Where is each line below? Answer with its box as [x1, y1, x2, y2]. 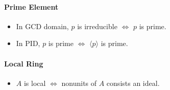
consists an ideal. [106, 77, 160, 88]
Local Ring [4, 58, 43, 69]
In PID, [16, 38, 40, 49]
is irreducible [77, 20, 117, 31]
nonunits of [61, 77, 97, 88]
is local [23, 77, 46, 88]
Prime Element [4, 1, 59, 12]
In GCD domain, [16, 20, 69, 31]
